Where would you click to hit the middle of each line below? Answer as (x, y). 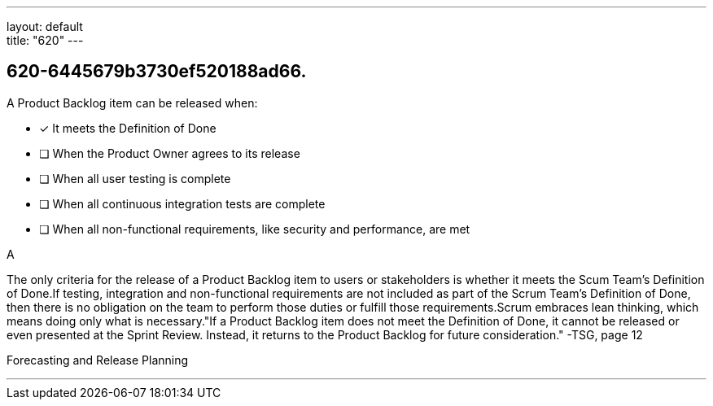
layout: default (45, 26)
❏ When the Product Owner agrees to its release (170, 153)
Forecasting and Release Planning (98, 360)
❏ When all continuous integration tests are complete (182, 203)
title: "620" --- (45, 40)
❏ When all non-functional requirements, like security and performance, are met (255, 229)
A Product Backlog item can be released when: (132, 103)
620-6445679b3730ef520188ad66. (157, 72)
